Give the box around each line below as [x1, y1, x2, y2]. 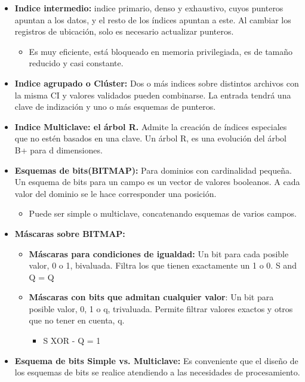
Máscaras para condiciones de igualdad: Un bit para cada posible [29, 247, 289, 260]
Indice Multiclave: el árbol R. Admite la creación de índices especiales [14, 120, 287, 133]
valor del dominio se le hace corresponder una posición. [14, 187, 217, 199]
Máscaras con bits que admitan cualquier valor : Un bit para [29, 291, 274, 303]
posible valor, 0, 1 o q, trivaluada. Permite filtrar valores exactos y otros [29, 302, 293, 315]
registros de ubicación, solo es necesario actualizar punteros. [14, 25, 234, 38]
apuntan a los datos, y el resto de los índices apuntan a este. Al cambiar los [14, 13, 291, 26]
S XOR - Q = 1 [43, 334, 101, 347]
